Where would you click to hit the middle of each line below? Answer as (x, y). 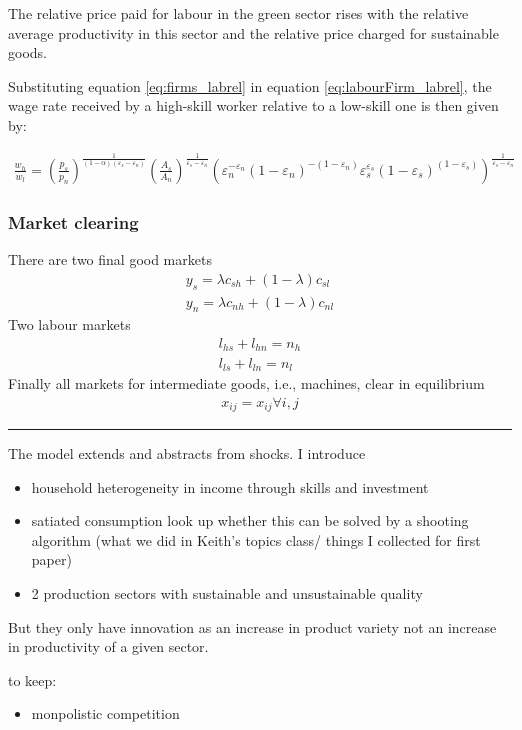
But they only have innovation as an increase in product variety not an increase (252, 626)
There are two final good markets (110, 259)
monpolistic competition (105, 713)
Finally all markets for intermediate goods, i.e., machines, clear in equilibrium (246, 382)
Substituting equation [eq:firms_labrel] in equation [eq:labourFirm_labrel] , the (250, 85)
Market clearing (73, 221)
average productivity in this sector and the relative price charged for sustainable (253, 32)
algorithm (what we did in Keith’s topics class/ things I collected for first (256, 539)
